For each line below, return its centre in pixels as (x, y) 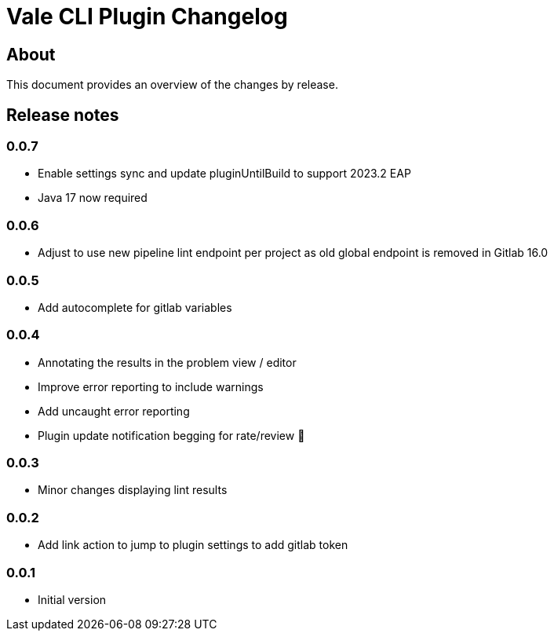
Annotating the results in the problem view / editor (167, 362)
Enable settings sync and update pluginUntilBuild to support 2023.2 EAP (224, 174)
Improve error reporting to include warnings (151, 386)
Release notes (63, 115)
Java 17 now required (93, 198)
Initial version (72, 599)
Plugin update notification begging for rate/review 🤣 (171, 435)
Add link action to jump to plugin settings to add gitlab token (193, 545)
